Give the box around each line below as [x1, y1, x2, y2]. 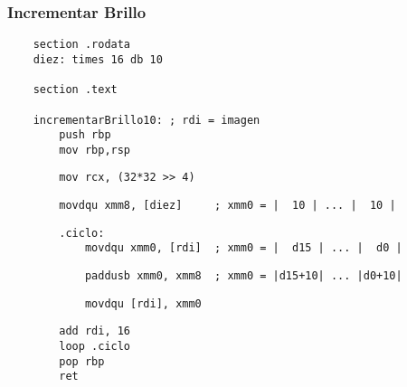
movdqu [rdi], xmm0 [84, 297, 202, 310]
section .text [33, 83, 118, 97]
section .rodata [33, 38, 131, 52]
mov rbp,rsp [59, 143, 131, 156]
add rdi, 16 [59, 325, 131, 338]
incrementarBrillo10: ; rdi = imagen [33, 113, 260, 127]
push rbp [59, 128, 111, 142]
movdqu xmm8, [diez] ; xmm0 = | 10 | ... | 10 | [59, 199, 396, 212]
